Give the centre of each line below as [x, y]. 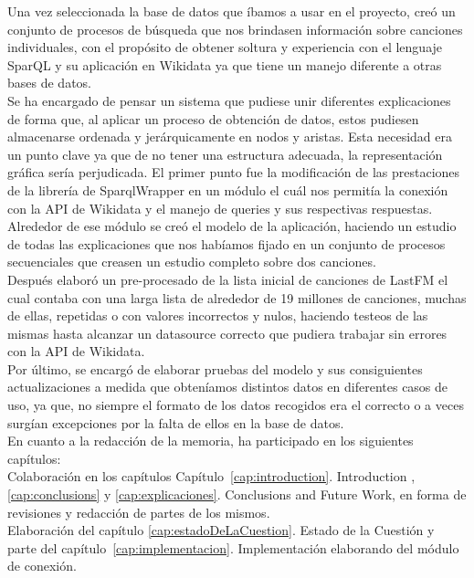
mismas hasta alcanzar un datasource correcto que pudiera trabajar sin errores [227, 333]
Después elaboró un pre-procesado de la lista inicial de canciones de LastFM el [228, 279]
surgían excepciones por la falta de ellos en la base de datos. [176, 422]
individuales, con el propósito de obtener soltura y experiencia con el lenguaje [225, 47]
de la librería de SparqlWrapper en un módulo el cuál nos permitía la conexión [228, 189]
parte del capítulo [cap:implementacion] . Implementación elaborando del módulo [233, 547]
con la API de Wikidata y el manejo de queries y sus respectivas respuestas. [220, 208]
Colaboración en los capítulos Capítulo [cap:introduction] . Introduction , [211, 476]
